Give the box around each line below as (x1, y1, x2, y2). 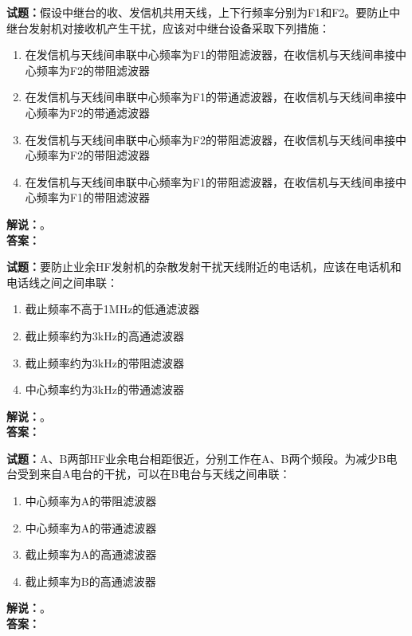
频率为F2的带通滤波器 (36, 104, 150, 120)
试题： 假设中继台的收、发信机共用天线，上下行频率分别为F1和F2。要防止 (6, 4, 390, 20)
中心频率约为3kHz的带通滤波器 (25, 381, 184, 398)
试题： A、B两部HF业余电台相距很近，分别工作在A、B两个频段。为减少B (6, 450, 386, 466)
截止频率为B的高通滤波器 (25, 572, 156, 589)
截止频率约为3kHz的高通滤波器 (25, 327, 184, 344)
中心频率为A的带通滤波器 (25, 519, 157, 536)
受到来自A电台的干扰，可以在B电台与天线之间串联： (17, 465, 291, 482)
